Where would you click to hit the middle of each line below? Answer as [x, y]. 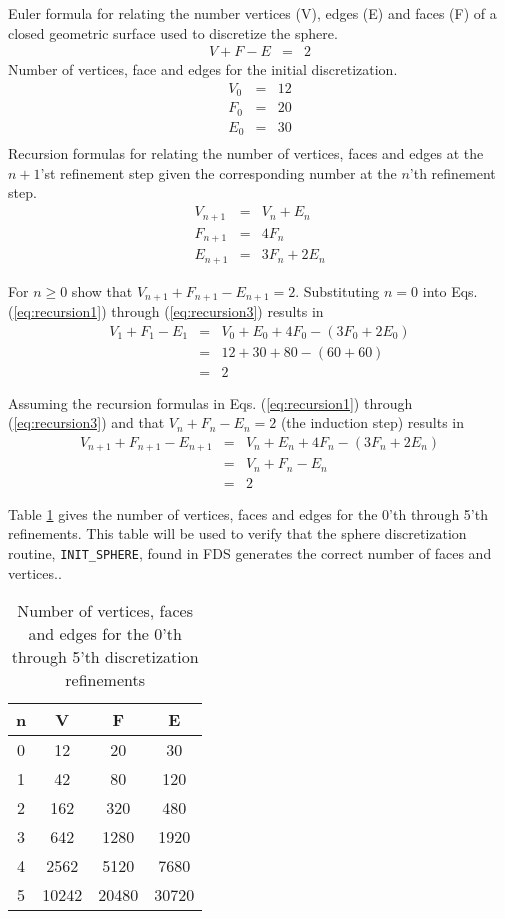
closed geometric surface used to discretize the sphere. [173, 32]
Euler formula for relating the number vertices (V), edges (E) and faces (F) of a [252, 13]
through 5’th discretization [105, 657]
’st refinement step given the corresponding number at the [218, 172]
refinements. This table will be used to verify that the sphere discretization [237, 533]
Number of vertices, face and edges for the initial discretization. [203, 69]
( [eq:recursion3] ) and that [86, 422]
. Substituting [337, 290]
